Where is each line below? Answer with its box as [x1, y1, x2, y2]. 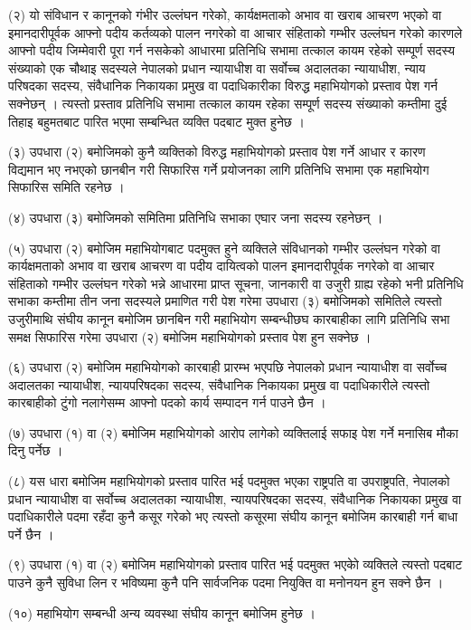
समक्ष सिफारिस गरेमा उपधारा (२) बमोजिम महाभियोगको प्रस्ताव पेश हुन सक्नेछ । [8, 327, 372, 346]
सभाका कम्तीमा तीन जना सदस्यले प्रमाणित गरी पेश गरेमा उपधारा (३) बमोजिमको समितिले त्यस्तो [8, 291, 442, 310]
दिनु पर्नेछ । [8, 441, 63, 460]
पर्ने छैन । [8, 524, 54, 543]
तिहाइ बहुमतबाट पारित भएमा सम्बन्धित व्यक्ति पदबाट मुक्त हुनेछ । [8, 111, 305, 130]
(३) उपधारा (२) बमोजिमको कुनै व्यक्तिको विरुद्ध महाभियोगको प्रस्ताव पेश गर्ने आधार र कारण [8, 142, 426, 161]
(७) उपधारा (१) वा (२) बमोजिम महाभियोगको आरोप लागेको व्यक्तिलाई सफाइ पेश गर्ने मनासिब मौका [8, 423, 458, 442]
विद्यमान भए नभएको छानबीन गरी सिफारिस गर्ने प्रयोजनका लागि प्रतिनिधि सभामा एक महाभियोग [8, 159, 429, 178]
